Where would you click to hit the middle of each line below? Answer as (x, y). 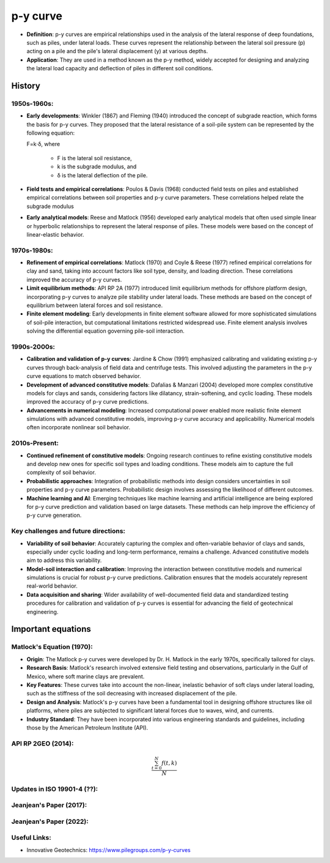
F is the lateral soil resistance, (95, 158)
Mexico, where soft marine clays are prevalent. (86, 676)
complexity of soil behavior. (61, 472)
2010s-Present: (35, 443)
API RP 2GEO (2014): (42, 743)
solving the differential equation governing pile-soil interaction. (105, 331)
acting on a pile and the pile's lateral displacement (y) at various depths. (117, 51)
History (26, 86)
